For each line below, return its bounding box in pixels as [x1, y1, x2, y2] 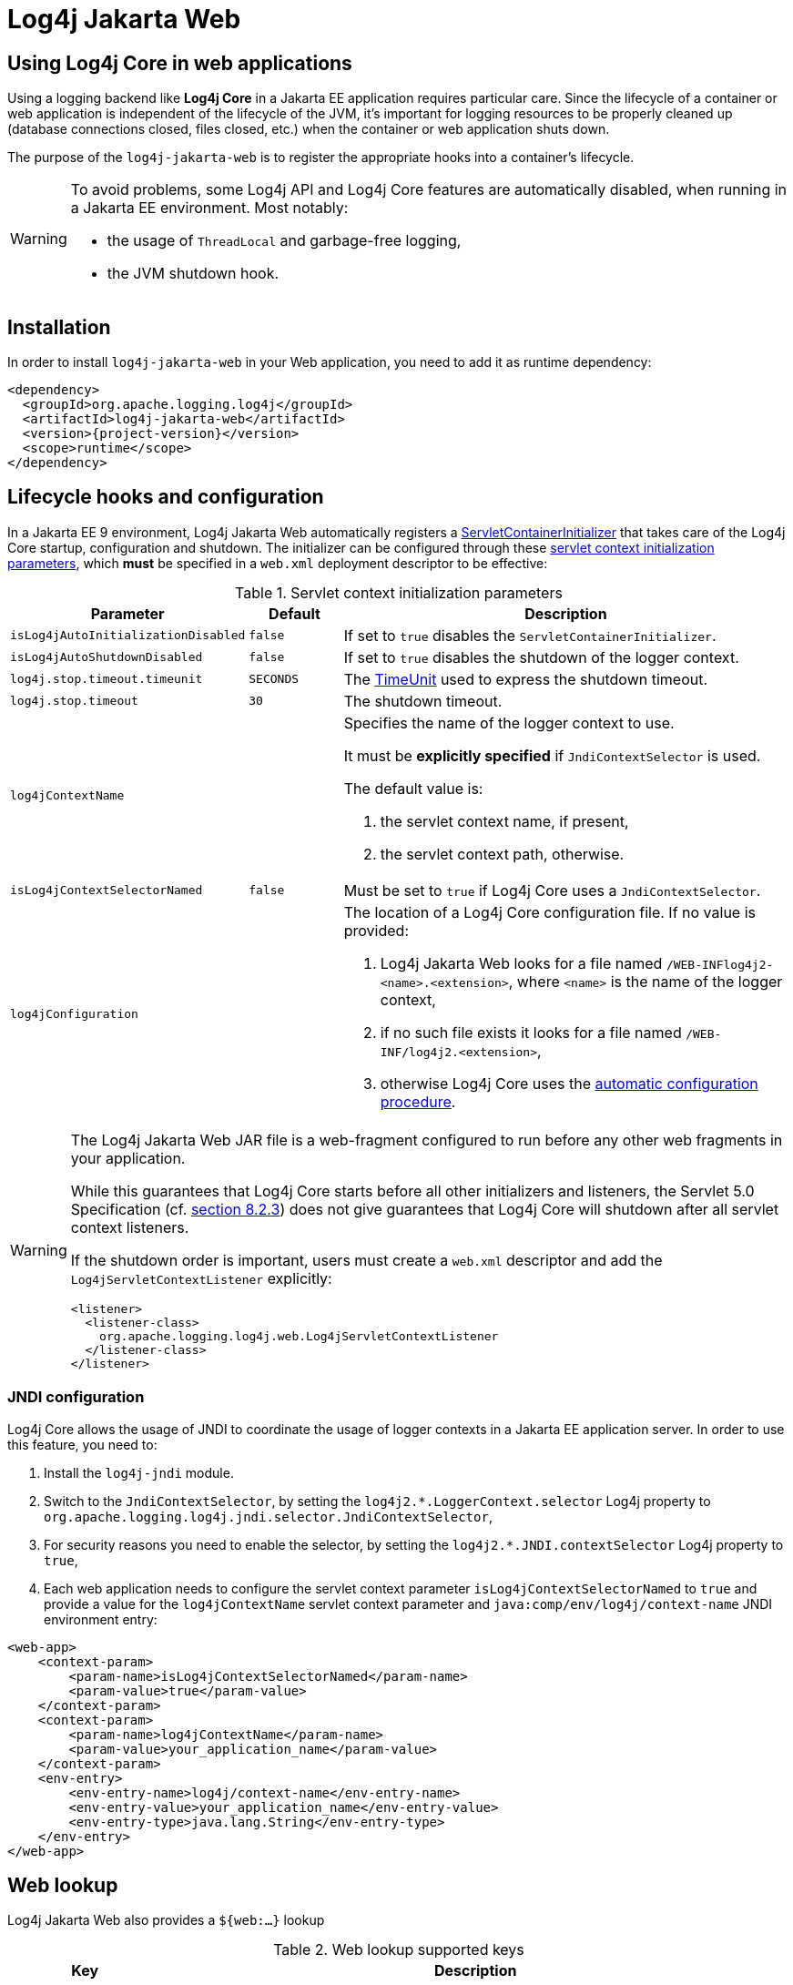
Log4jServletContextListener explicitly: [70, 1268, 332, 1288]
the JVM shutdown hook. [107, 264, 280, 283]
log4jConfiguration [10, 1007, 138, 1022]
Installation [7, 315, 111, 339]
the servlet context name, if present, [380, 811, 629, 830]
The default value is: [343, 779, 483, 798]
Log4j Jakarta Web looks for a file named [380, 953, 663, 972]
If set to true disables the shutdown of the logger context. [343, 647, 739, 667]
